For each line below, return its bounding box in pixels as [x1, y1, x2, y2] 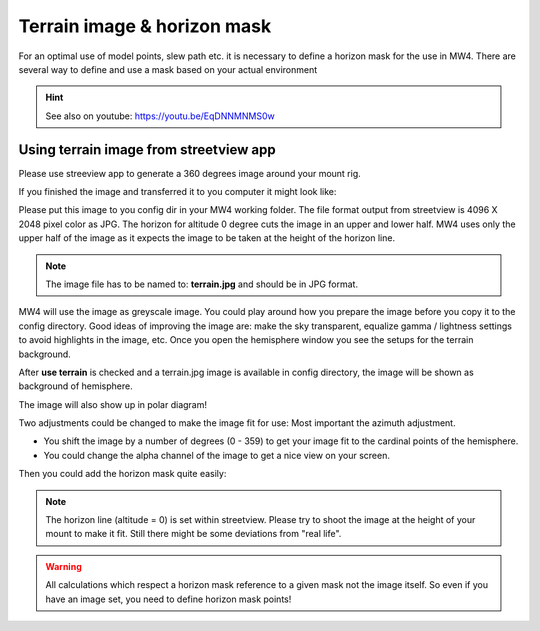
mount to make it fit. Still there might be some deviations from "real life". [45, 528, 342, 540]
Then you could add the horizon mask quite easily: [18, 468, 227, 480]
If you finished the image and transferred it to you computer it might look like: [18, 186, 337, 198]
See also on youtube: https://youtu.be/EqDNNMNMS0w [45, 110, 275, 122]
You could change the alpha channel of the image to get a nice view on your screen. [43, 449, 390, 461]
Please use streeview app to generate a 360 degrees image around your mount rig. [18, 167, 362, 179]
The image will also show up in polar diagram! [18, 398, 208, 410]
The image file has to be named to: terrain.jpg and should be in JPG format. [45, 278, 359, 290]
